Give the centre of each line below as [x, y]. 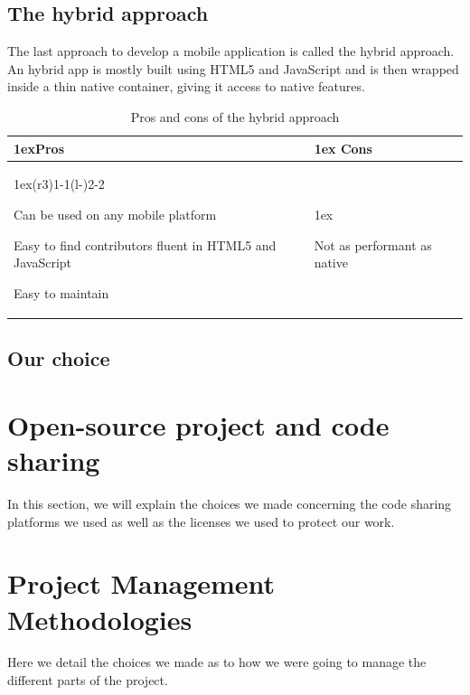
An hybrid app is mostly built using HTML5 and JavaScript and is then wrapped [233, 68]
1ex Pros [39, 148]
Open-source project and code [198, 424]
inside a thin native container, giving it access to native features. [186, 86]
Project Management [141, 583]
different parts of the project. [88, 680]
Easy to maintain [61, 292]
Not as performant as [373, 244]
